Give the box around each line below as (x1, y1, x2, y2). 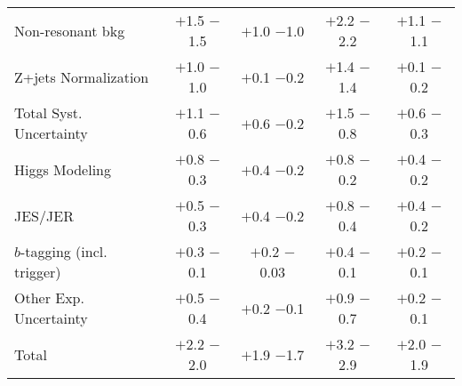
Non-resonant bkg (14, 20, 125, 41)
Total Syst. (14, 102, 83, 123)
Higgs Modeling (14, 158, 111, 180)
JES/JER (14, 205, 74, 226)
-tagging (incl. (20, 241, 108, 261)
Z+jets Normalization (14, 66, 149, 87)
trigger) (14, 261, 61, 282)
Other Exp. (14, 287, 84, 308)
